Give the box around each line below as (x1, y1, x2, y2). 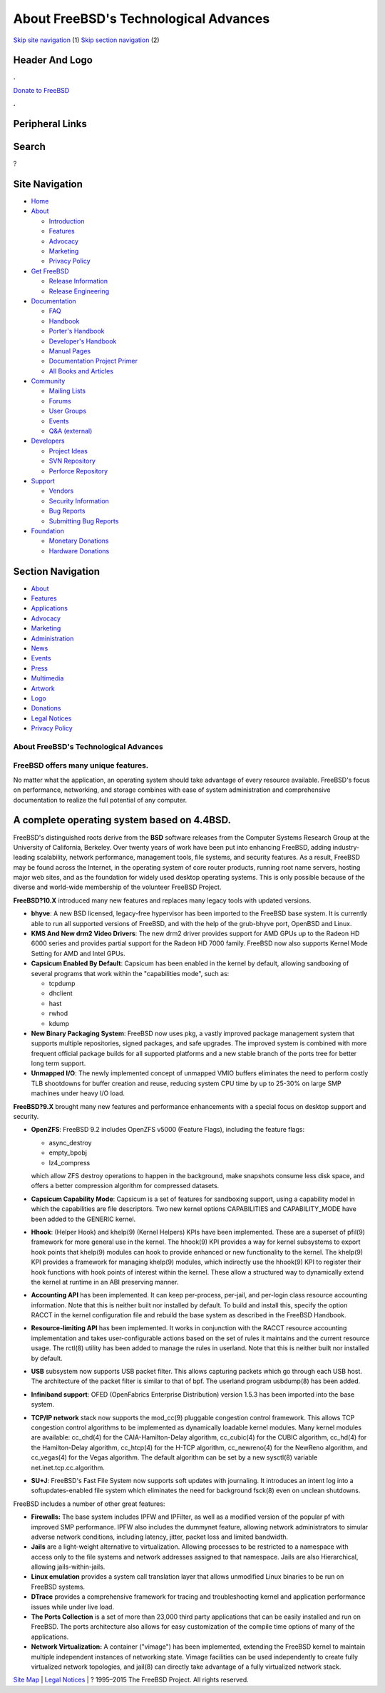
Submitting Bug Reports (48, 516, 119, 525)
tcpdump (48, 979, 76, 988)
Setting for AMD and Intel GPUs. (31, 949, 126, 958)
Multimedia (31, 674, 64, 683)
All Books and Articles (48, 366, 114, 375)
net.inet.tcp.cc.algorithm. (31, 1463, 105, 1472)
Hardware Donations (48, 546, 110, 555)
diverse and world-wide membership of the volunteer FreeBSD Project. (13, 883, 222, 892)
